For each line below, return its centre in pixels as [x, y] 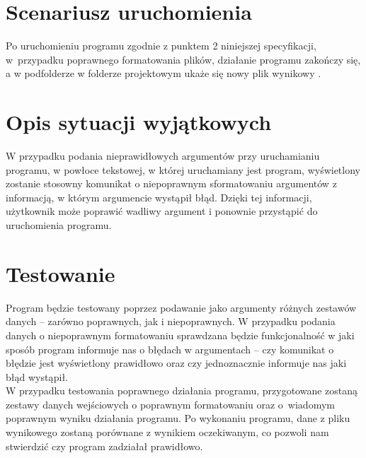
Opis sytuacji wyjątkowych [139, 122]
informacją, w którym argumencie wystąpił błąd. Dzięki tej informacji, [159, 197]
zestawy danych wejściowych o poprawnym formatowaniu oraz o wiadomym [170, 404]
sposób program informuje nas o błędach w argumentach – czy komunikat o [170, 349]
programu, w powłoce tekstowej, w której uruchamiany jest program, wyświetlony [183, 169]
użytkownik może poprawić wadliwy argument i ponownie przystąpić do [162, 211]
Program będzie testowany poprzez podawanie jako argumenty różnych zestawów [181, 307]
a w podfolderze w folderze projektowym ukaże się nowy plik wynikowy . [164, 73]
